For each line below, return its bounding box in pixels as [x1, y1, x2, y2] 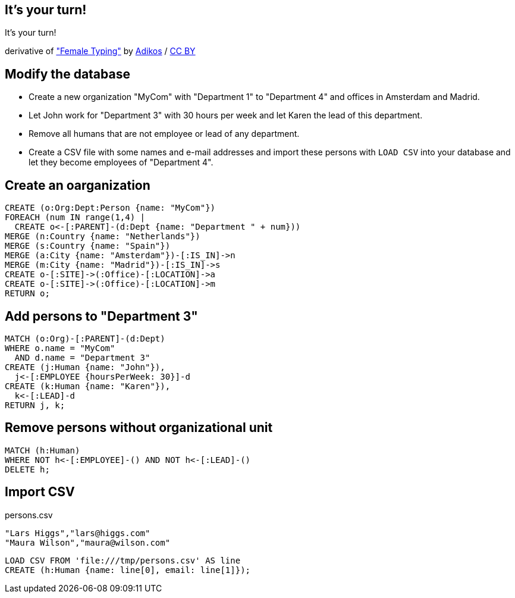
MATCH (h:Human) [5, 445, 80, 455]
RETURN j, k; [5, 400, 65, 410]
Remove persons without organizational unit [5, 420, 273, 436]
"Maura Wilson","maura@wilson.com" [5, 537, 171, 547]
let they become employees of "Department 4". [29, 157, 213, 168]
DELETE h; [5, 464, 50, 474]
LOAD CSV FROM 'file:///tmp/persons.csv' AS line [5, 555, 241, 565]
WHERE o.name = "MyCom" [5, 343, 115, 353]
